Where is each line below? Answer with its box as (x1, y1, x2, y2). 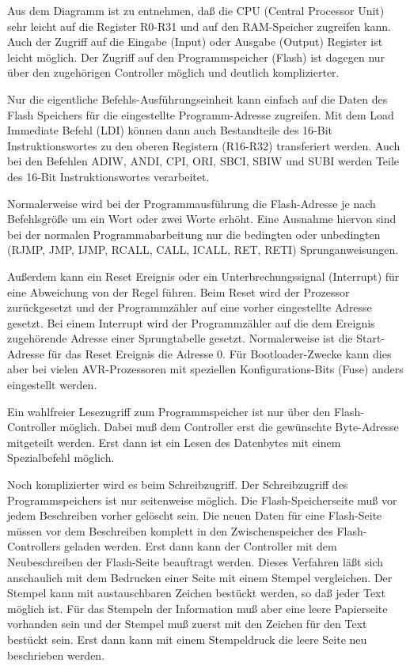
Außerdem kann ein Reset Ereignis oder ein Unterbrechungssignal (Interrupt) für (7, 267, 400, 284)
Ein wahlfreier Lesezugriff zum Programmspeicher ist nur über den (7, 403, 331, 419)
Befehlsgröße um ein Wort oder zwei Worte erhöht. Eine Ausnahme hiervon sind (7, 210, 397, 227)
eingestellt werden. (7, 377, 97, 393)
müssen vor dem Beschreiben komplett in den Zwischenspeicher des (7, 522, 333, 539)
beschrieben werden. (7, 646, 105, 663)
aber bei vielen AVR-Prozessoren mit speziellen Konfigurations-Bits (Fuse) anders (7, 361, 404, 377)
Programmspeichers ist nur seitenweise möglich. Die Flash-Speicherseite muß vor (7, 491, 397, 508)
